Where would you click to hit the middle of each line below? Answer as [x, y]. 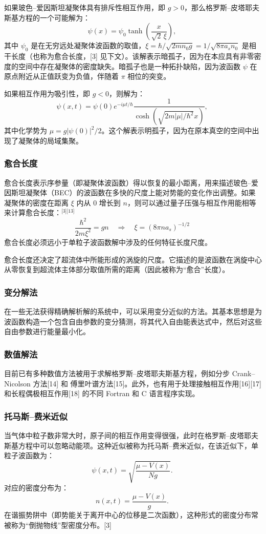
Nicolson [17, 383]
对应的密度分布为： [36, 488]
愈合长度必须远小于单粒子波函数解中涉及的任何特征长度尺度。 [108, 242]
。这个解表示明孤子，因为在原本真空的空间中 [177, 130]
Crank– [243, 373]
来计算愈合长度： [33, 212]
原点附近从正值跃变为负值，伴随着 [61, 76]
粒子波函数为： [29, 455]
